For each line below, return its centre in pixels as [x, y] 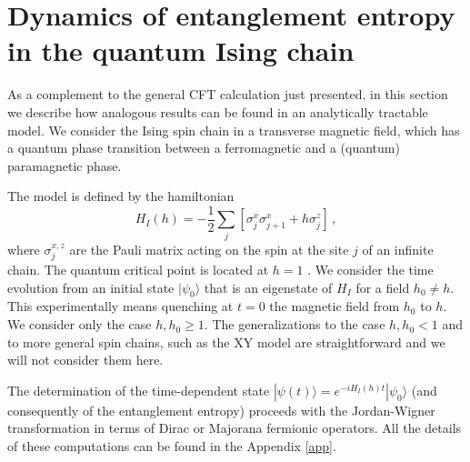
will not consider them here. [85, 360]
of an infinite [398, 249]
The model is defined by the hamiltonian [121, 196]
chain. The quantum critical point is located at [138, 270]
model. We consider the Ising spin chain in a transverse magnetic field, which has [234, 130]
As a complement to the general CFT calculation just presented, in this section [228, 94]
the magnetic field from [335, 306]
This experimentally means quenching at [120, 306]
